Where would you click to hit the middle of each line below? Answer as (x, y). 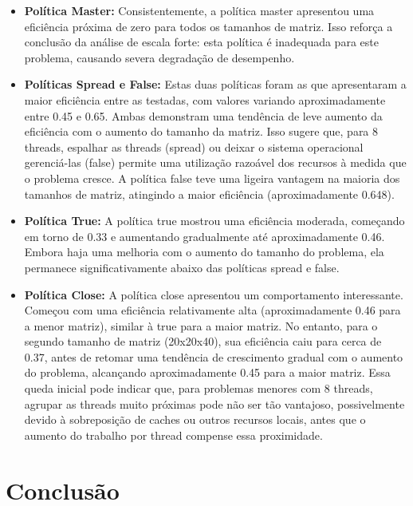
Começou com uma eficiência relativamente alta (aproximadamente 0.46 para (212, 310)
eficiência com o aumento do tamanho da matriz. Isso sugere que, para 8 (201, 131)
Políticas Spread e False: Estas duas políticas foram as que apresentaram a (215, 84)
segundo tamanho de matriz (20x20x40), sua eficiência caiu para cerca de (203, 341)
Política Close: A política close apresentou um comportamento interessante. (214, 294)
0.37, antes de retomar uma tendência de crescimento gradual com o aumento (214, 356)
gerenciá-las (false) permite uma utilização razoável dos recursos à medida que (215, 162)
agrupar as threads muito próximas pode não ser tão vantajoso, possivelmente (214, 403)
